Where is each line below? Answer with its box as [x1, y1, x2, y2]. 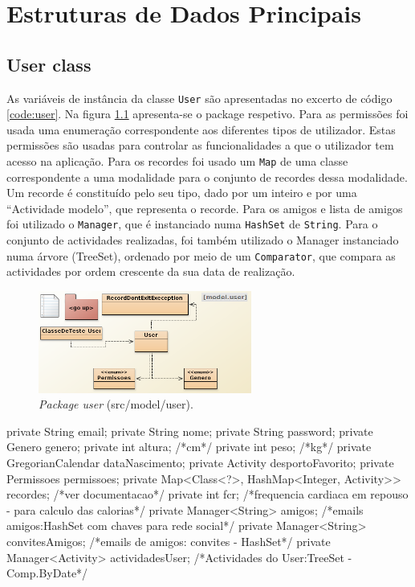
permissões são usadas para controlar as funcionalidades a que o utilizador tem [6, 137, 394, 154]
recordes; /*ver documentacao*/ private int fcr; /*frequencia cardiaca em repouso [6, 486, 409, 503]
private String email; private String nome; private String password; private [6, 422, 373, 439]
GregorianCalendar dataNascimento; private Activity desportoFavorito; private [6, 454, 394, 470]
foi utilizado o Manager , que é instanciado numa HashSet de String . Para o [6, 216, 378, 232]
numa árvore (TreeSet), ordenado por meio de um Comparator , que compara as [6, 247, 396, 264]
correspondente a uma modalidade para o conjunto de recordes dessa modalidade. [6, 168, 408, 185]
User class [6, 51, 92, 76]
